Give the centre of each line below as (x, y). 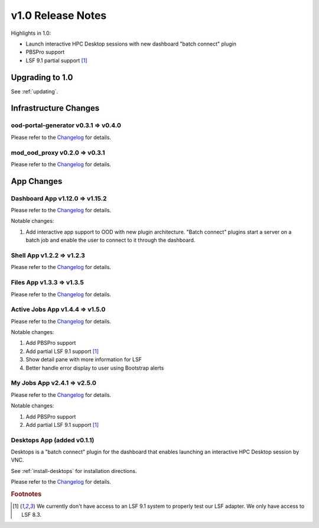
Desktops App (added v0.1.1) (53, 440)
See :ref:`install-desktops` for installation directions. (74, 471)
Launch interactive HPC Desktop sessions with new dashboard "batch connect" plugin (131, 44)
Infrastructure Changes (55, 108)
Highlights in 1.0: (31, 33)
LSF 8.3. (31, 514)
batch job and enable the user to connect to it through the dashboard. (110, 240)
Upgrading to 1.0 (42, 77)
